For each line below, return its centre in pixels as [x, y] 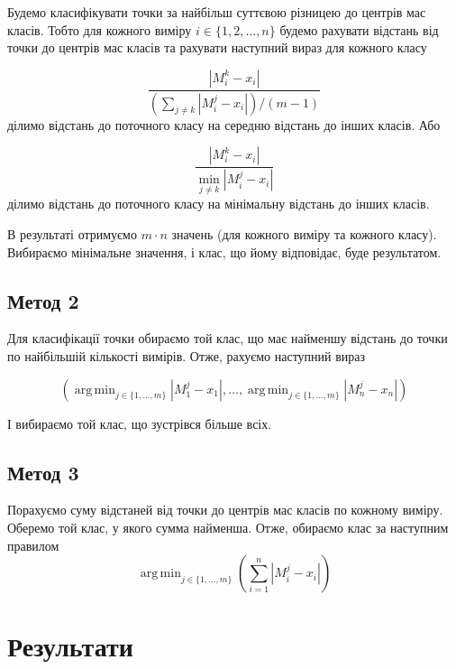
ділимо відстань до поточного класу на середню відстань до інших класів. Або [224, 124]
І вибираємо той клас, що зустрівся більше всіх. [140, 423]
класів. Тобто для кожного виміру [100, 29]
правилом [33, 545]
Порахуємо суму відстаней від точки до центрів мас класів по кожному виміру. [225, 510]
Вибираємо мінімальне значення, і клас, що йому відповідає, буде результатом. [224, 251]
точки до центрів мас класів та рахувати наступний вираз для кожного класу [217, 47]
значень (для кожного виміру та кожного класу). [304, 233]
